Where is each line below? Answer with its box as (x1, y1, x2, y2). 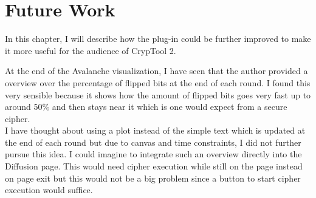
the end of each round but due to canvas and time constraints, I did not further (5, 135, 301, 148)
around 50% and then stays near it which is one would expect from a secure (5, 100, 287, 113)
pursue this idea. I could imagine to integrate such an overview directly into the (5, 148, 302, 160)
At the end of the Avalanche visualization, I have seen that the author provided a (5, 64, 308, 77)
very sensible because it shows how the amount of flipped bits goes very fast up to (5, 88, 311, 101)
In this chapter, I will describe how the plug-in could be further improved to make (5, 32, 311, 45)
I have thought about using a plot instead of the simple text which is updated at (5, 124, 306, 137)
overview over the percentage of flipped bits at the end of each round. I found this (5, 76, 311, 89)
